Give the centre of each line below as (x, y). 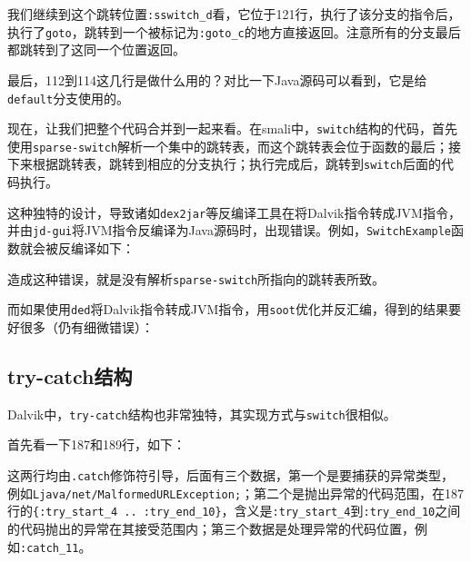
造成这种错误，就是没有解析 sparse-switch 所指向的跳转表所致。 (196, 278)
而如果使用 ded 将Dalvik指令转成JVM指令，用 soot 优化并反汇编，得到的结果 (228, 309)
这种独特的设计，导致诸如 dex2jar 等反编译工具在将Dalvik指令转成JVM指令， (234, 212)
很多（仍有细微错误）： (86, 326)
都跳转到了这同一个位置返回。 (96, 49)
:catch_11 (50, 548)
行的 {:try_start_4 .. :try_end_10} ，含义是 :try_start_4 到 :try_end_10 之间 (234, 511)
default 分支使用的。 (69, 98)
